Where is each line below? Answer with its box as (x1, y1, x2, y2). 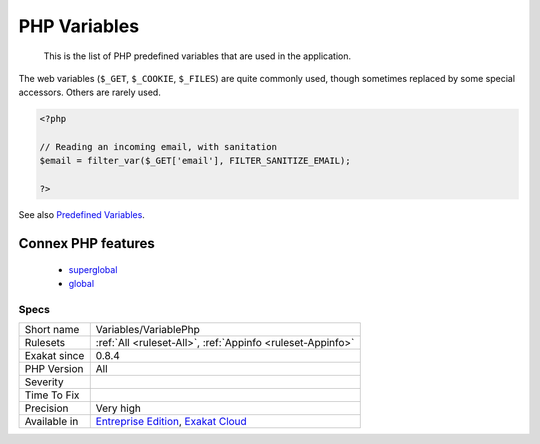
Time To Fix (24, 388, 80, 402)
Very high (95, 401, 142, 415)
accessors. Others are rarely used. (18, 86, 162, 99)
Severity (24, 375, 64, 389)
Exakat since (24, 349, 85, 363)
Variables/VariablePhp (95, 323, 200, 337)
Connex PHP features (18, 235, 155, 252)
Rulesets (24, 336, 65, 350)
